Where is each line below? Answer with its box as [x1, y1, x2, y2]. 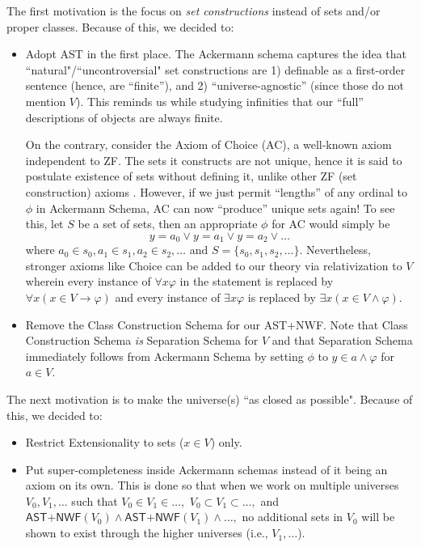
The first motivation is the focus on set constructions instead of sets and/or [6, 2, 381, 19]
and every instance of [115, 288, 221, 305]
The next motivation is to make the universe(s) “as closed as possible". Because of [6, 390, 413, 407]
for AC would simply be [272, 215, 390, 232]
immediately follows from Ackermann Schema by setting [25, 347, 304, 364]
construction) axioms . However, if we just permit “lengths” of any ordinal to [25, 183, 407, 200]
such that [71, 492, 118, 509]
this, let [25, 215, 64, 232]
